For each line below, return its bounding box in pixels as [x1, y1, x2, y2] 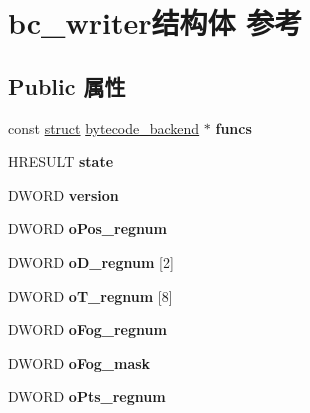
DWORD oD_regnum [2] [8, 251, 174, 272]
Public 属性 [8, 70, 126, 101]
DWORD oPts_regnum [8, 386, 166, 407]
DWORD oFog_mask [8, 352, 151, 373]
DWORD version [8, 184, 119, 205]
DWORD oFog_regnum [8, 319, 167, 340]
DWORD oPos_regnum [8, 218, 167, 239]
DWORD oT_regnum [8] [8, 285, 173, 306]
